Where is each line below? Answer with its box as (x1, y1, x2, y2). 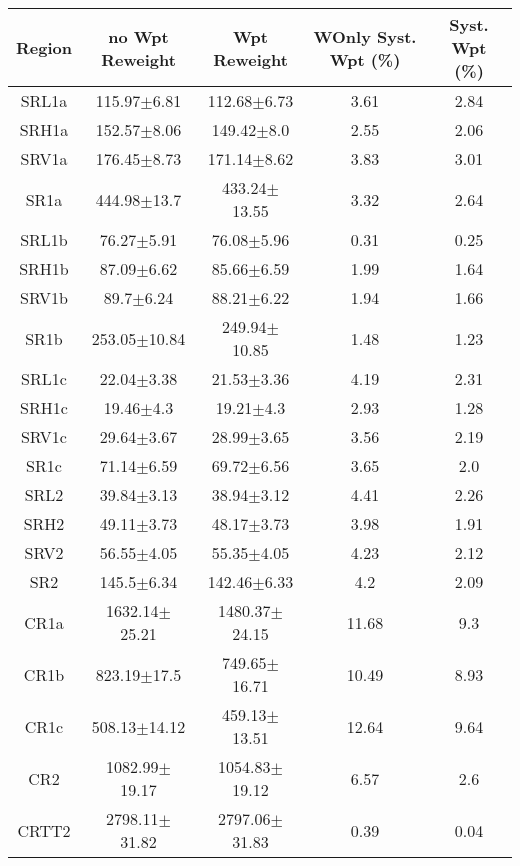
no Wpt (108, 24, 169, 48)
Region (16, 36, 72, 59)
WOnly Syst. (313, 24, 417, 48)
